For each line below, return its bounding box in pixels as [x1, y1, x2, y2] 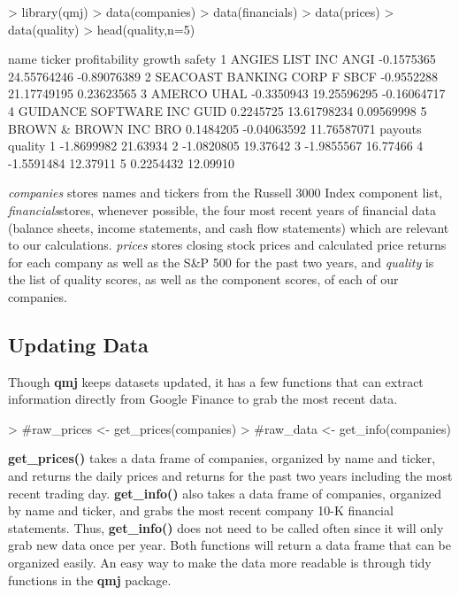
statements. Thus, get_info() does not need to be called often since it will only [8, 518, 444, 537]
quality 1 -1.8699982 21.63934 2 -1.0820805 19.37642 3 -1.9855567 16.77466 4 [8, 136, 424, 155]
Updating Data [8, 330, 149, 358]
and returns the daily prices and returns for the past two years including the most [8, 467, 453, 485]
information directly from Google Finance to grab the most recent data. [8, 390, 398, 408]
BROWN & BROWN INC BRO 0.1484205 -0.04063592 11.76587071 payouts [8, 119, 422, 137]
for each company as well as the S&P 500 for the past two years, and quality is [8, 252, 434, 271]
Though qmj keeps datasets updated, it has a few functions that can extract [8, 372, 424, 390]
